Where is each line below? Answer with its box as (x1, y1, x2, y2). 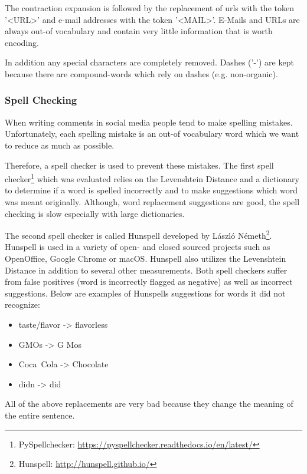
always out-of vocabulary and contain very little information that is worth (5, 25, 273, 37)
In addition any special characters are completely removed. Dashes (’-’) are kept (5, 56, 294, 68)
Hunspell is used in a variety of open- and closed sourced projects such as (5, 241, 270, 253)
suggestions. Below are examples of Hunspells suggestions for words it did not (5, 287, 286, 299)
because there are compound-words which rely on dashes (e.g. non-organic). (5, 67, 278, 80)
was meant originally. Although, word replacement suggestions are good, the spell (5, 196, 300, 208)
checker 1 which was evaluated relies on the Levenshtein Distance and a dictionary (5, 171, 299, 185)
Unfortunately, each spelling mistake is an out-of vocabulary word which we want (5, 127, 299, 140)
